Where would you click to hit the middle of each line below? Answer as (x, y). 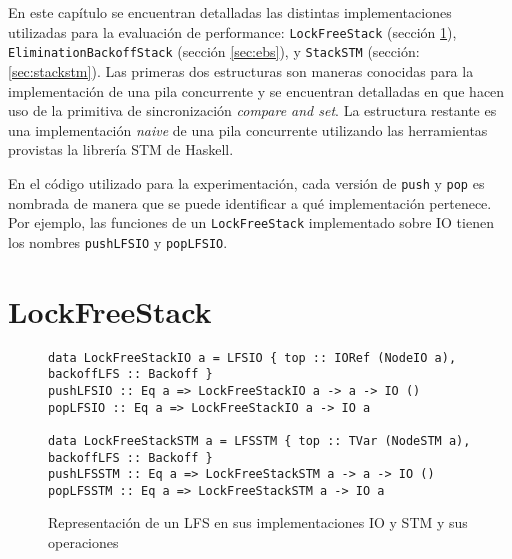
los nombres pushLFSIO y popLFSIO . (118, 241)
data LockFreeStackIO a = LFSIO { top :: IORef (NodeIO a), (252, 357)
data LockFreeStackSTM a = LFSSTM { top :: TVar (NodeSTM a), (259, 440)
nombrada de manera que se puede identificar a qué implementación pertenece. (250, 202)
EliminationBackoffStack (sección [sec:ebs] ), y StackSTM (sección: (214, 51)
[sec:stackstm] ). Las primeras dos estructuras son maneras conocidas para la (241, 70)
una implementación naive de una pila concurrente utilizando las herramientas (248, 129)
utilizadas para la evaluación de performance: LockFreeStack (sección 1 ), (232, 31)
